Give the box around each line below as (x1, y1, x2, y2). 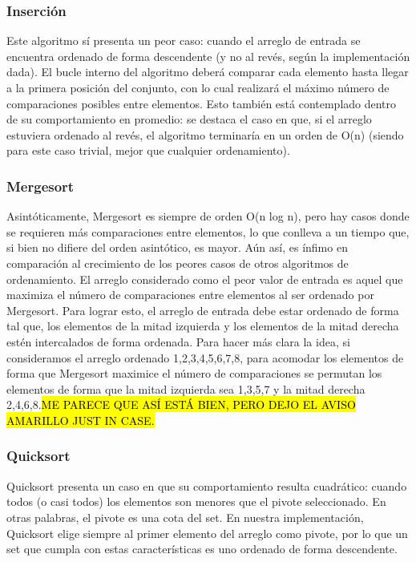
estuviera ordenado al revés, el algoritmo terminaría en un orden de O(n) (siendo (6, 126, 404, 143)
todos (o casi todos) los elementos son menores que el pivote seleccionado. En (6, 493, 386, 510)
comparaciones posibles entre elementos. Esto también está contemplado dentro (6, 95, 397, 111)
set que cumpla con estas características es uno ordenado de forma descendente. (6, 540, 398, 557)
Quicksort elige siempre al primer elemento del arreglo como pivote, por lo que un (6, 524, 408, 541)
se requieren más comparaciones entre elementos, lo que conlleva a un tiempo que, (6, 223, 410, 240)
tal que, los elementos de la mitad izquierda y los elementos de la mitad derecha (6, 317, 399, 334)
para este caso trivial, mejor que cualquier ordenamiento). (6, 142, 290, 159)
